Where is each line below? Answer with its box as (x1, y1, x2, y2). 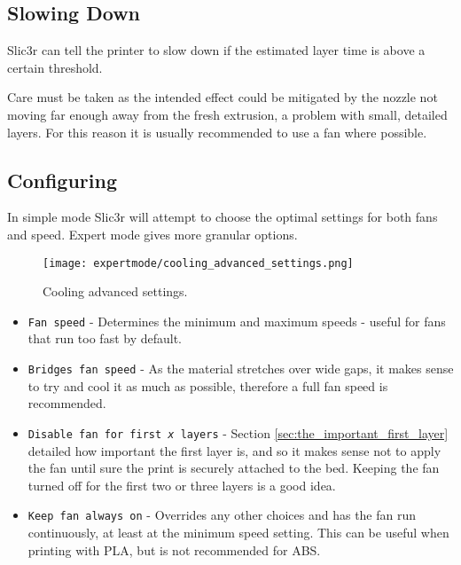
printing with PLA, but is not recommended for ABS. (27, 540, 321, 559)
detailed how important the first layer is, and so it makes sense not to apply (27, 441, 441, 459)
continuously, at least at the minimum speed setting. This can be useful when (27, 523, 449, 541)
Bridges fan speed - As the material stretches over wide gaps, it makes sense (27, 359, 454, 378)
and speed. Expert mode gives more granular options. (7, 224, 298, 243)
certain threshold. (7, 58, 103, 76)
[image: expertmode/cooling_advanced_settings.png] (43, 256, 354, 270)
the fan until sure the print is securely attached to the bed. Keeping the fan (27, 459, 440, 477)
